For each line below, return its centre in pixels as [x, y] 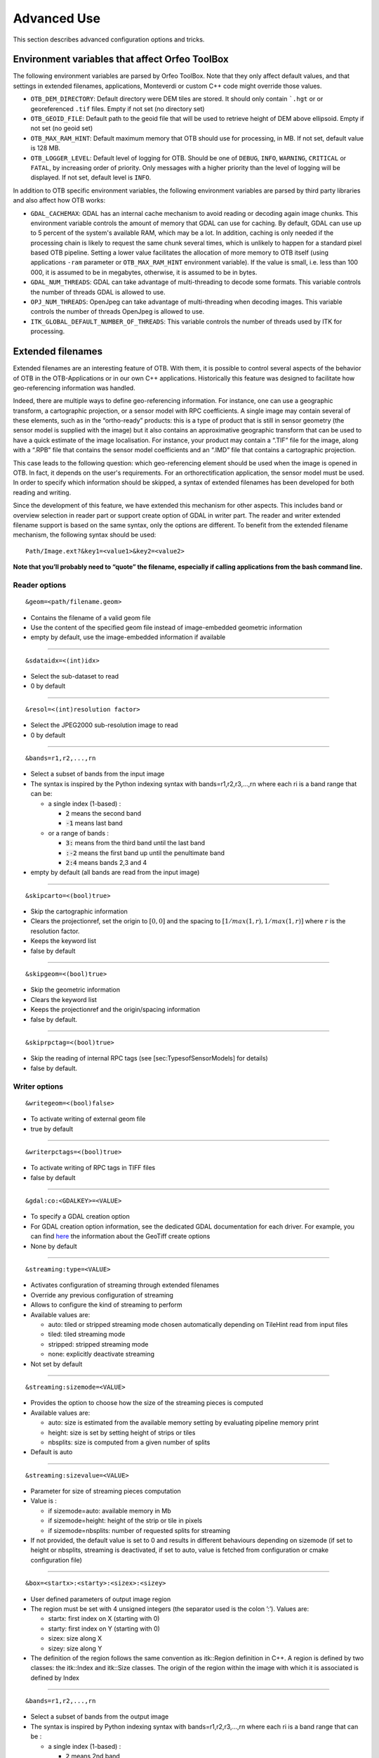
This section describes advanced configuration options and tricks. [109, 39]
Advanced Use [57, 18]
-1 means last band [94, 823]
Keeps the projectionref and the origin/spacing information [115, 1010]
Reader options [40, 585]
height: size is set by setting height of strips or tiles [122, 1432]
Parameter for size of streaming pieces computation [106, 1491]
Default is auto [52, 1452]
